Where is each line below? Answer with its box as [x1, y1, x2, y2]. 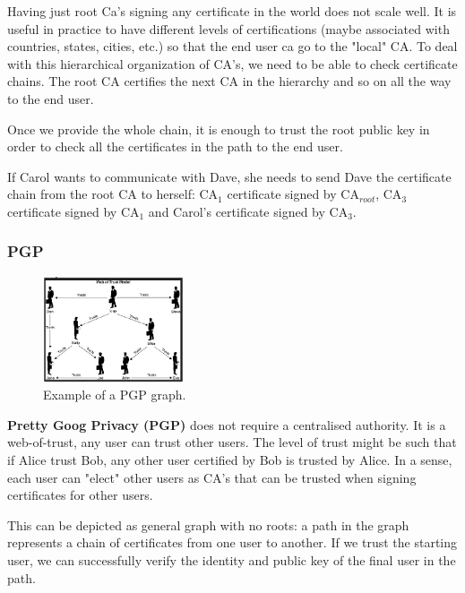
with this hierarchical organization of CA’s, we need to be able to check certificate [7, 54, 458, 73]
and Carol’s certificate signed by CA [148, 202, 349, 220]
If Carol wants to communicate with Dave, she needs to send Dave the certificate [7, 167, 452, 185]
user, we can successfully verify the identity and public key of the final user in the [7, 551, 456, 569]
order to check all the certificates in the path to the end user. [7, 137, 343, 156]
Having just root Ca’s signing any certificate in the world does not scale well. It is [7, 2, 457, 20]
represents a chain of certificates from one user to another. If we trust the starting [7, 533, 458, 552]
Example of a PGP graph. [43, 385, 186, 404]
